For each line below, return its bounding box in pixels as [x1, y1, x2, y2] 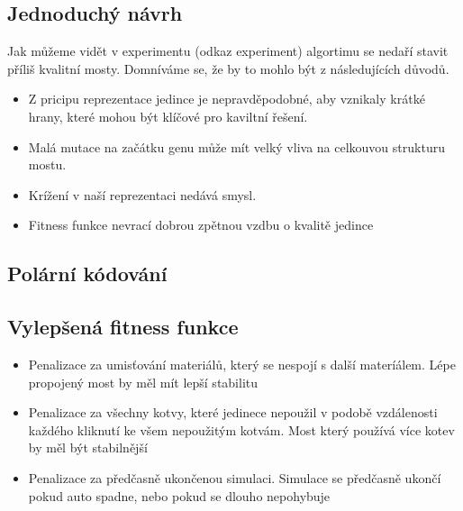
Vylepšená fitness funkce [7, 313, 239, 341]
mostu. [28, 155, 67, 174]
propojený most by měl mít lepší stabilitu [28, 372, 259, 391]
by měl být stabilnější [28, 438, 148, 457]
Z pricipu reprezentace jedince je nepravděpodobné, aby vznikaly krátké [28, 89, 425, 108]
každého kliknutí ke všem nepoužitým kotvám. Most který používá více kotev [28, 420, 455, 439]
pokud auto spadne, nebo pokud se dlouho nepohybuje [28, 486, 331, 505]
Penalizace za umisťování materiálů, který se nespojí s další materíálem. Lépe [28, 354, 456, 373]
